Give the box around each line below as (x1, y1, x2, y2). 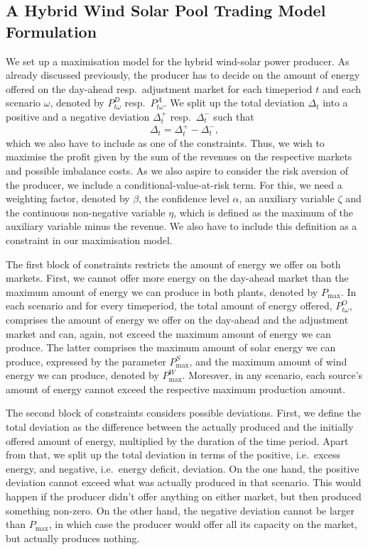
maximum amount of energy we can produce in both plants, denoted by (6, 284, 318, 299)
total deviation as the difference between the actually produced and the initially (6, 419, 354, 434)
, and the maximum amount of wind (189, 353, 347, 368)
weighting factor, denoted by (6, 191, 130, 206)
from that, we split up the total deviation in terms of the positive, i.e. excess (6, 447, 341, 462)
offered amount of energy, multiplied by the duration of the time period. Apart (6, 433, 349, 448)
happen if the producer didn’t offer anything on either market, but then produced (6, 489, 362, 504)
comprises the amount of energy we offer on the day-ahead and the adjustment (6, 312, 349, 326)
